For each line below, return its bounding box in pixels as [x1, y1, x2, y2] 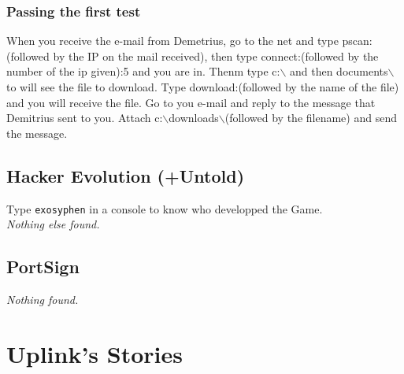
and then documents [289, 63, 388, 80]
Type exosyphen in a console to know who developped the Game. [6, 200, 323, 217]
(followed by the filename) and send [224, 109, 397, 126]
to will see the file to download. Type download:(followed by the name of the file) [6, 79, 399, 94]
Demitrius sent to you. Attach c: [6, 109, 163, 126]
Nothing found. [6, 291, 79, 308]
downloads [169, 109, 219, 126]
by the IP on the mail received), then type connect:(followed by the [53, 47, 379, 64]
